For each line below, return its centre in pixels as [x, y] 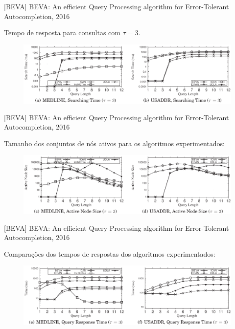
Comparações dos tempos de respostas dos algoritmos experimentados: [110, 253]
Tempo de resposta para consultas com [62, 33]
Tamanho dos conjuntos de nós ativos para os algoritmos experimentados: [114, 143]
